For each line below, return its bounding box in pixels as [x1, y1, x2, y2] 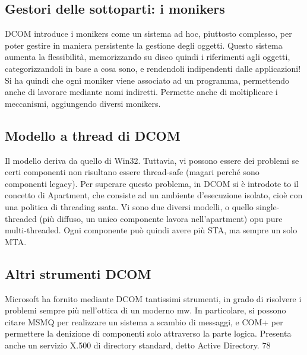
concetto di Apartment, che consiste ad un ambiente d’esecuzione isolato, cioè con [5, 189, 303, 201]
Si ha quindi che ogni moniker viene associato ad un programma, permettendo [5, 74, 290, 86]
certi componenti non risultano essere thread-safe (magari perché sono [5, 166, 259, 178]
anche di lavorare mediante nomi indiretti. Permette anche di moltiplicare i [5, 85, 278, 98]
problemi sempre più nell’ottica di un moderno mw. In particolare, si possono [5, 304, 286, 316]
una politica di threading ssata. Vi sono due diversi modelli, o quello [5, 200, 254, 213]
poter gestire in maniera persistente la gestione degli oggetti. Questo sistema [5, 39, 283, 51]
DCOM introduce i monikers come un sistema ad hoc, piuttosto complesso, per [5, 27, 292, 40]
